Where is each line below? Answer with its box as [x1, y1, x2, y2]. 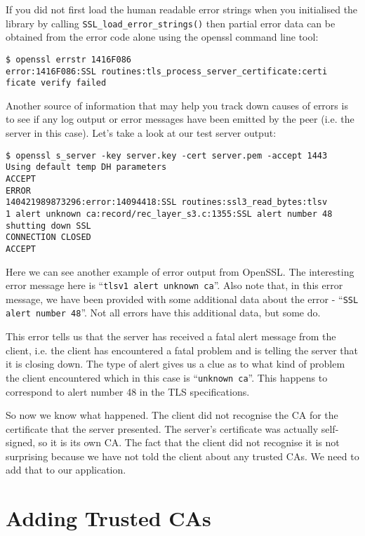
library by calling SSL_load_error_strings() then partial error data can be [6, 15, 336, 30]
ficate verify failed [6, 78, 107, 88]
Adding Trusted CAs [6, 504, 211, 532]
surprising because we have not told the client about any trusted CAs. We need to [6, 448, 359, 463]
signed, [6, 435, 36, 450]
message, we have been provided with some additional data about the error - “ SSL [6, 291, 359, 306]
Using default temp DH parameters [6, 162, 167, 173]
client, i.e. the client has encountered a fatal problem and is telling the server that [6, 342, 359, 357]
